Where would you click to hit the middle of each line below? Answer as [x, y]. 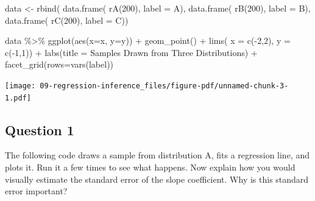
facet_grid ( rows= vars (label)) [59, 64]
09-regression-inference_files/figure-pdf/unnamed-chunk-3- [164, 86]
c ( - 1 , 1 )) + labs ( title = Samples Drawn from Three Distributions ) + [131, 52]
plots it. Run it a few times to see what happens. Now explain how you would [150, 167]
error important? [36, 191]
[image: [20, 86]
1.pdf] [18, 98]
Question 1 [40, 129]
